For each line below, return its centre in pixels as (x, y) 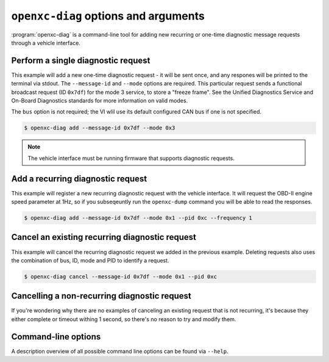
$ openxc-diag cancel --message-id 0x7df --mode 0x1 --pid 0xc (121, 277)
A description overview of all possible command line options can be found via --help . (120, 351)
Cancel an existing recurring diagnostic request (104, 237)
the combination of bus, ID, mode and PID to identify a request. (90, 260)
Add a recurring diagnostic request (79, 179)
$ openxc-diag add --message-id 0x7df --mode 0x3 (100, 128)
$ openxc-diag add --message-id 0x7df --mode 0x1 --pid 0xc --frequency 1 (138, 218)
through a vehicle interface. (46, 43)
